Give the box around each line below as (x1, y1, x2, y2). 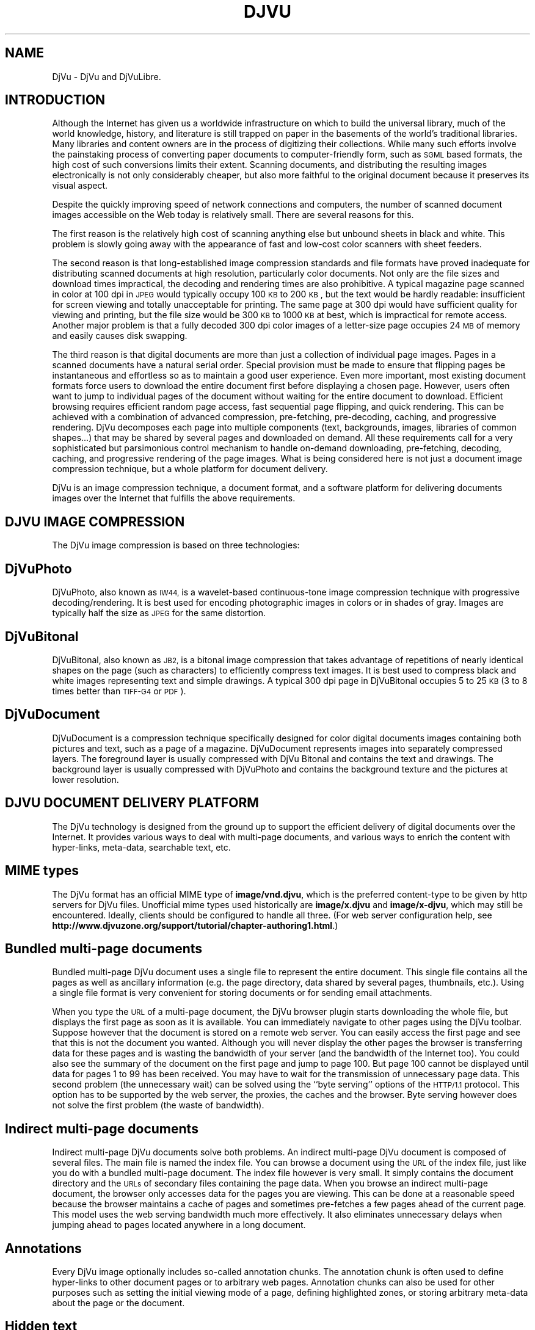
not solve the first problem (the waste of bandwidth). (52, 1100, 264, 1111)
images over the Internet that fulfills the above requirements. (52, 493, 296, 504)
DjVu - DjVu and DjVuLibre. (52, 71, 161, 82)
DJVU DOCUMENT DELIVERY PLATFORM (5, 795, 259, 811)
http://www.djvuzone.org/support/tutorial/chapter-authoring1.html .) (52, 920, 338, 931)
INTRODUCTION (5, 92, 106, 108)
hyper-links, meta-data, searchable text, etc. (52, 841, 231, 852)
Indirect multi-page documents (5, 1121, 198, 1136)
